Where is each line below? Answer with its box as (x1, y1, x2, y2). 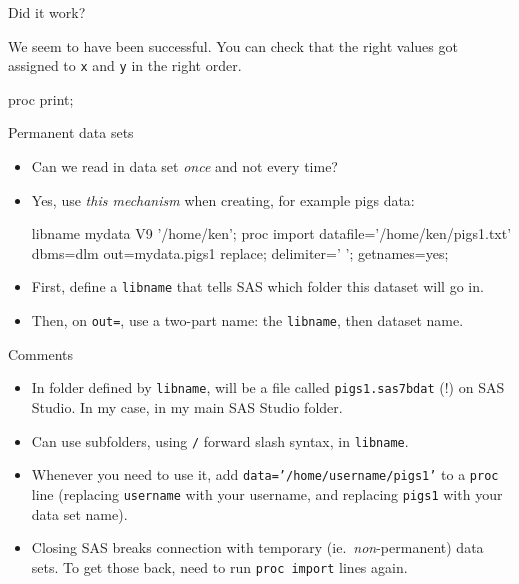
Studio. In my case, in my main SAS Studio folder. (31, 396, 343, 417)
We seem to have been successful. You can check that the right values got (8, 35, 458, 56)
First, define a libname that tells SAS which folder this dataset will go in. (31, 276, 484, 297)
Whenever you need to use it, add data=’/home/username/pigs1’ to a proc (31, 464, 499, 485)
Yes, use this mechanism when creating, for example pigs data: (31, 189, 415, 210)
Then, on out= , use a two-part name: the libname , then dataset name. (31, 310, 464, 331)
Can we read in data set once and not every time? (31, 156, 338, 177)
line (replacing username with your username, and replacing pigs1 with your (31, 483, 503, 504)
